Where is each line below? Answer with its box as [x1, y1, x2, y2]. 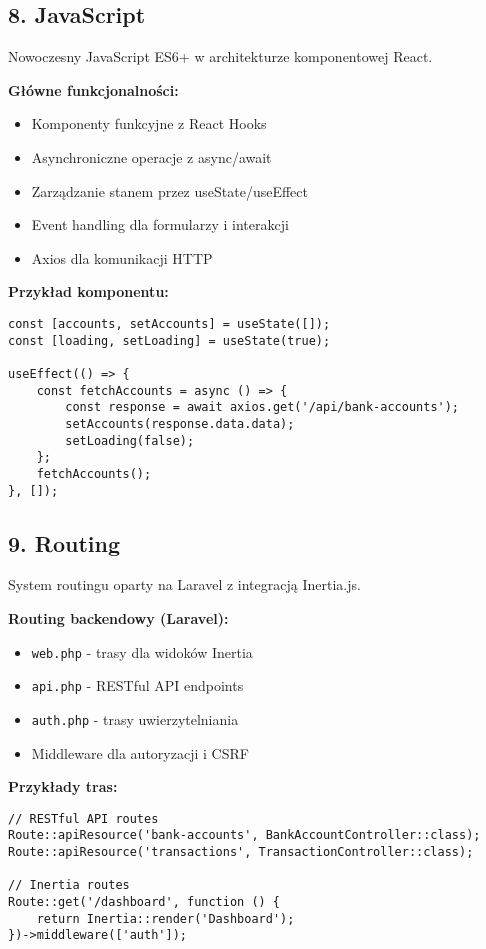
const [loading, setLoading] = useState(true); [8, 333, 331, 348]
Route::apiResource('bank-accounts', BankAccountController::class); [8, 828, 481, 843]
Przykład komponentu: [8, 281, 169, 302]
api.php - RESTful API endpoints [31, 675, 244, 696]
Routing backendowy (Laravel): [8, 607, 229, 628]
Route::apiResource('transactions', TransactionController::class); [8, 845, 474, 860]
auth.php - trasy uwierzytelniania [31, 708, 239, 729]
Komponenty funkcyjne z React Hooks [31, 113, 267, 134]
